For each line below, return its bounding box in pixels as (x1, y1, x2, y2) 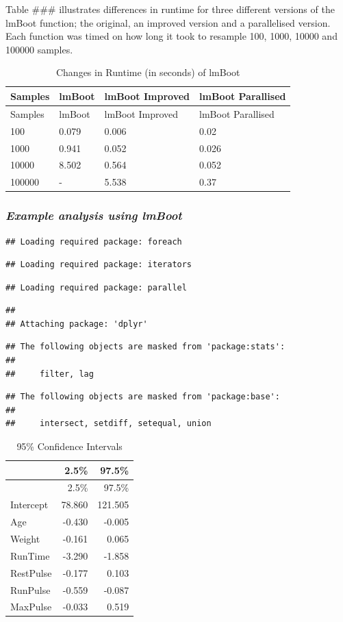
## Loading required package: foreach (5, 236, 182, 247)
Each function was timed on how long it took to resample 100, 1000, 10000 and (5, 29, 338, 43)
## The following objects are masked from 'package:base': (5, 392, 280, 402)
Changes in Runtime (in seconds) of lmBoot (55, 65, 240, 79)
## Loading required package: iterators (5, 260, 192, 270)
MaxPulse (10, 599, 52, 614)
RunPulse (10, 582, 51, 597)
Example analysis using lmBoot (5, 207, 182, 224)
